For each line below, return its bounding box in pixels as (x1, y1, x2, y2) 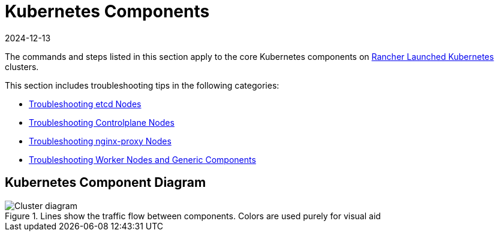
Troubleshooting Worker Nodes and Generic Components (29, 154, 256, 165)
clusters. (5, 61, 39, 72)
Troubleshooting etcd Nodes (29, 98, 142, 109)
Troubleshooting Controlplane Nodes (29, 117, 175, 128)
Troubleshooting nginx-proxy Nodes (29, 135, 172, 146)
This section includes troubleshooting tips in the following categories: (5, 80, 279, 90)
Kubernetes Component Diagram (5, 175, 206, 190)
